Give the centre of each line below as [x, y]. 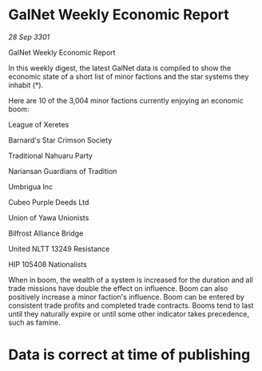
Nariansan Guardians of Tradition [63, 171]
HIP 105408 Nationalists [48, 264]
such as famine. [35, 322]
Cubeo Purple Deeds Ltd [49, 202]
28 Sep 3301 [29, 37]
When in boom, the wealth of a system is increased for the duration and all [131, 280]
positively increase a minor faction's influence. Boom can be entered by [127, 296]
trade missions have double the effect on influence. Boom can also [118, 288]
